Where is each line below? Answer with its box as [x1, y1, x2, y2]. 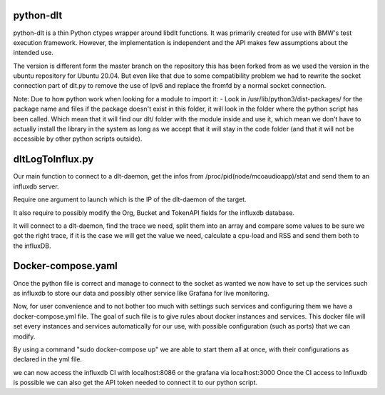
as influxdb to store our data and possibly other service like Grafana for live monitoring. [13, 289, 270, 297]
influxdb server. [13, 182, 60, 191]
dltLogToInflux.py [13, 154, 94, 166]
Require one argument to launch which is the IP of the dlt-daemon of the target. [13, 195, 247, 204]
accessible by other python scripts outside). [13, 134, 143, 143]
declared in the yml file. [13, 355, 82, 364]
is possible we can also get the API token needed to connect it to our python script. [13, 379, 258, 387]
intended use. [13, 49, 53, 57]
